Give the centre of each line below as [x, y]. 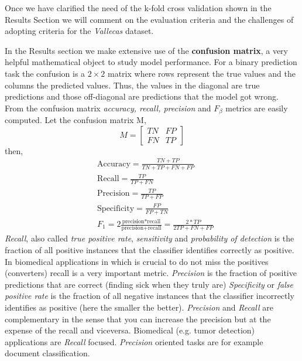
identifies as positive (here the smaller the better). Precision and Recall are [139, 307]
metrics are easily [257, 108]
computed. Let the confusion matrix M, [75, 120]
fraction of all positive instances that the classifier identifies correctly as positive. [150, 249]
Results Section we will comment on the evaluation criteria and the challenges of [149, 19]
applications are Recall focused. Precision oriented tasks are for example [134, 341]
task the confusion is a [45, 73]
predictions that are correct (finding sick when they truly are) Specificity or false [149, 284]
